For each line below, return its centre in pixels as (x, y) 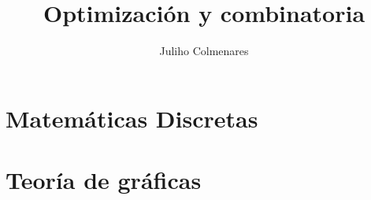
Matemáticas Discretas (132, 118)
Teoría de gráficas (104, 180)
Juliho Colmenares (204, 51)
